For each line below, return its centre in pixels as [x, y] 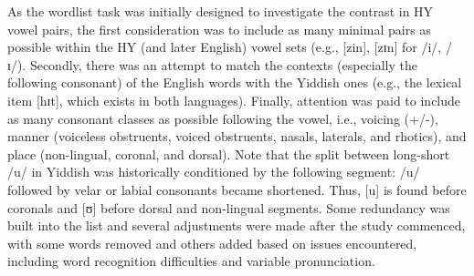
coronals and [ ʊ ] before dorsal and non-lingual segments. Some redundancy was [229, 207]
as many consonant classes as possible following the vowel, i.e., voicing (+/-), [223, 118]
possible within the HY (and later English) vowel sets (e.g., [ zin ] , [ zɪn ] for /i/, [225, 47]
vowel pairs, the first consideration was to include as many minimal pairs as [219, 29]
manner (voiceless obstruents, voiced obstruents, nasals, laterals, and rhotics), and [237, 136]
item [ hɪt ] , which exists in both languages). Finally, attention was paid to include [234, 100]
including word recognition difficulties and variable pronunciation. [191, 261]
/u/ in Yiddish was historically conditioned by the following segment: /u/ [214, 172]
